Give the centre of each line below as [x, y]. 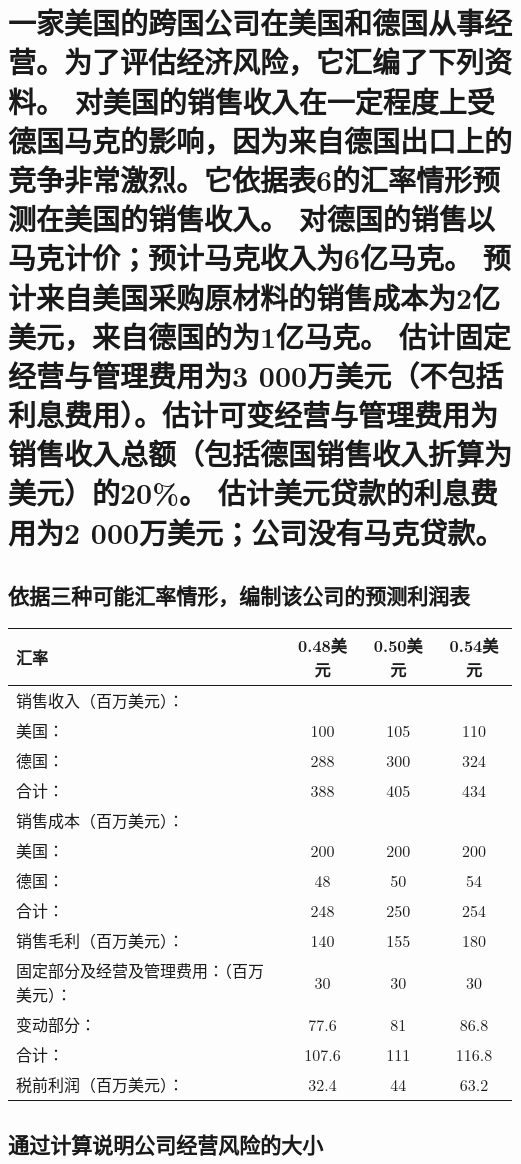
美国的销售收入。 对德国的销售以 [279, 218]
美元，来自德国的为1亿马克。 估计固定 [259, 335]
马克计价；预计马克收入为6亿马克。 [240, 257]
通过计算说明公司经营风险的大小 [165, 1144]
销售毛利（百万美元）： [100, 941]
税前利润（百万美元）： [100, 1085]
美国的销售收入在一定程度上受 [298, 100]
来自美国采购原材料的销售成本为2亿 [268, 296]
